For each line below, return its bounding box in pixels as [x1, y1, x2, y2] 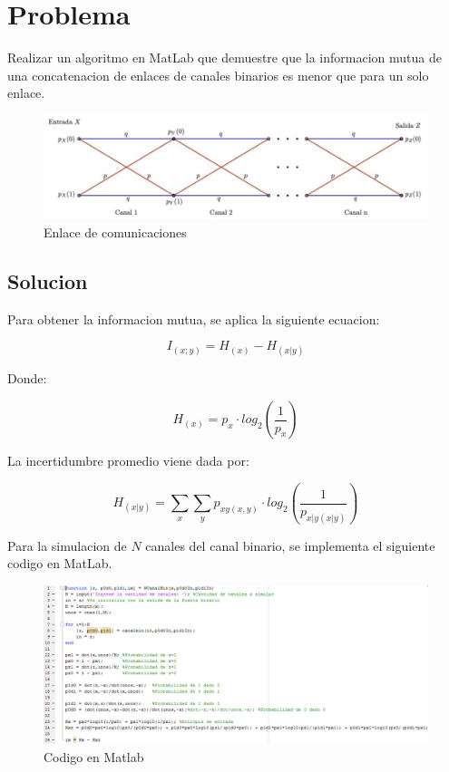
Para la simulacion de [7, 536, 127, 555]
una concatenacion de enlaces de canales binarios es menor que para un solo [7, 65, 429, 84]
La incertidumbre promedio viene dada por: [7, 451, 249, 470]
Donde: [7, 369, 47, 388]
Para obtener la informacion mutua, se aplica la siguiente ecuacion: [7, 309, 380, 328]
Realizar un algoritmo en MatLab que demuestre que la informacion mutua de [7, 48, 442, 67]
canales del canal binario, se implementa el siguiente [145, 536, 435, 555]
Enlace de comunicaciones [44, 222, 187, 241]
